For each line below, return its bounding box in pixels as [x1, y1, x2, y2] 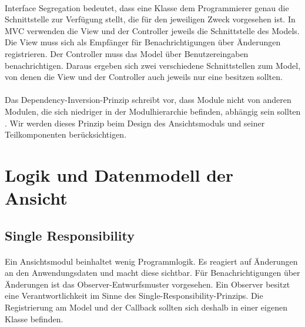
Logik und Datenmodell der [5, 162, 234, 186]
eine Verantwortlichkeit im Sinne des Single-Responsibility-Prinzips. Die [5, 289, 263, 302]
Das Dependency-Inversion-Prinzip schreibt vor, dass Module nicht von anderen [5, 94, 291, 106]
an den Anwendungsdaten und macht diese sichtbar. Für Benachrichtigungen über [5, 266, 300, 279]
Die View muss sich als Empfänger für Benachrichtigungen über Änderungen [5, 36, 281, 48]
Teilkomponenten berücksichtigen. [5, 128, 127, 141]
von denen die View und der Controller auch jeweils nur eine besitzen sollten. [5, 71, 283, 83]
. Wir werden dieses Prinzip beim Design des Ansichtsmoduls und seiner [5, 116, 265, 129]
